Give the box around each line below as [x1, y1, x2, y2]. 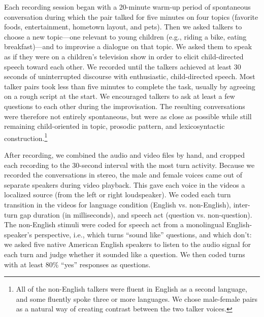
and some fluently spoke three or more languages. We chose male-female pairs [16, 293, 258, 304]
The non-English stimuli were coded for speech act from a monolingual [4, 219, 224, 230]
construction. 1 [4, 131, 48, 143]
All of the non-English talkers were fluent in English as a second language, [16, 284, 247, 294]
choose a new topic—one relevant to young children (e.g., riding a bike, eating [4, 31, 247, 42]
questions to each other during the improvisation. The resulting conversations [4, 100, 245, 111]
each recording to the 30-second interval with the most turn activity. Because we [4, 159, 255, 170]
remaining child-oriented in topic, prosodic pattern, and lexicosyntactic [4, 121, 225, 131]
